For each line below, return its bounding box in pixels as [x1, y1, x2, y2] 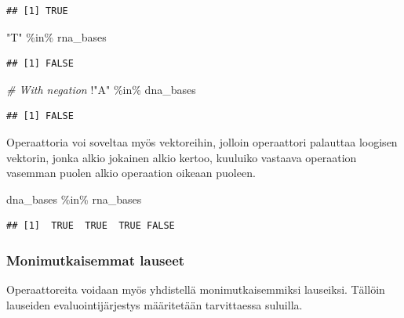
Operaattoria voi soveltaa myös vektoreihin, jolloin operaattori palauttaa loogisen [6, 133, 398, 150]
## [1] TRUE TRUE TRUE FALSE [6, 220, 175, 232]
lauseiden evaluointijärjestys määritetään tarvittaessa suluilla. [6, 296, 303, 313]
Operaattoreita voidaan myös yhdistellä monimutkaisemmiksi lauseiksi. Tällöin [6, 281, 385, 298]
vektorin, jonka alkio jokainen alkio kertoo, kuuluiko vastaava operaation [6, 149, 357, 165]
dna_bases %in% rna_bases [6, 190, 142, 207]
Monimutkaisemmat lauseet [6, 250, 185, 269]
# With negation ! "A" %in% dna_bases [6, 81, 196, 97]
